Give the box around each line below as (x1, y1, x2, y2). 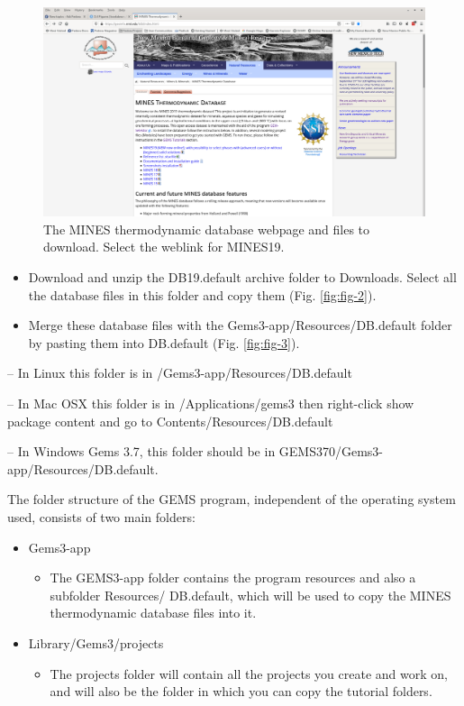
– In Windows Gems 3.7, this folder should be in (7, 442, 276, 461)
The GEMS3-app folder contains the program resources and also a (50, 568, 416, 587)
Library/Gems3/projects (28, 633, 164, 652)
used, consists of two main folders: (7, 508, 196, 526)
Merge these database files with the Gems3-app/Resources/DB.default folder (28, 316, 452, 335)
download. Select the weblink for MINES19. (43, 237, 285, 256)
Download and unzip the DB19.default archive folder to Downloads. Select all (28, 268, 457, 287)
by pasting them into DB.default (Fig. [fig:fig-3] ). (28, 333, 300, 352)
